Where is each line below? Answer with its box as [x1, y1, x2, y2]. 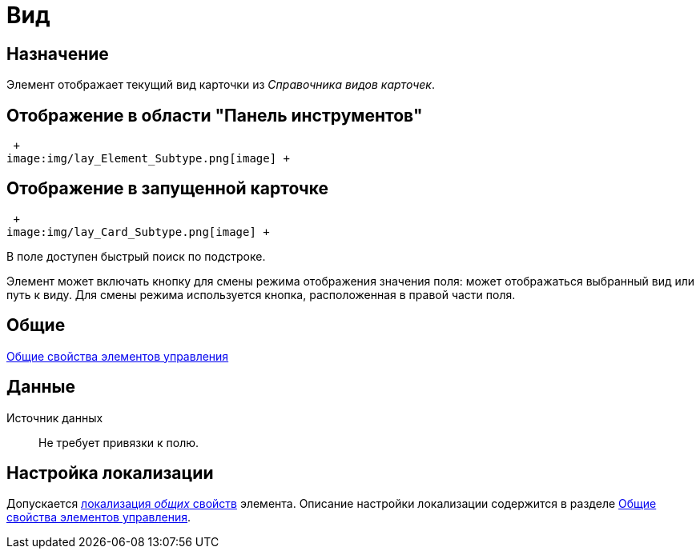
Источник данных [6, 410, 103, 425]
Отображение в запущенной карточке [6, 178, 329, 199]
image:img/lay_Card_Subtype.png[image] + [6, 225, 270, 238]
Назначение [6, 43, 109, 64]
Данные [6, 377, 75, 397]
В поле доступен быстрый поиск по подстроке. [6, 249, 266, 263]
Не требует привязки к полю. [38, 435, 199, 449]
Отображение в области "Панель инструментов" [6, 105, 423, 126]
